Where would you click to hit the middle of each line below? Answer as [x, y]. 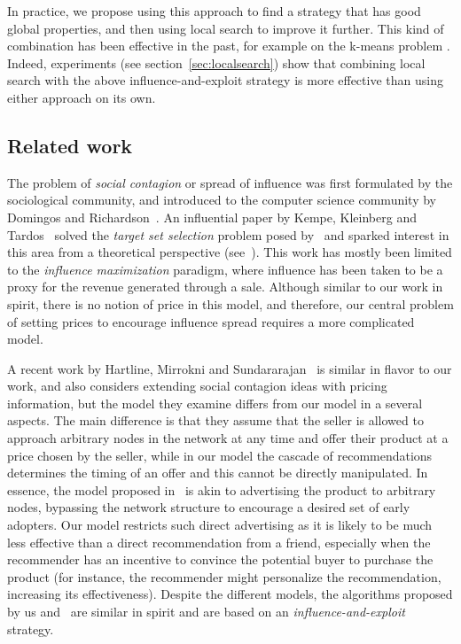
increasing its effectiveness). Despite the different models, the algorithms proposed [230, 594]
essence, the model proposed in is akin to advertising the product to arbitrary [222, 489]
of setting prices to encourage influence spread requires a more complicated [211, 321]
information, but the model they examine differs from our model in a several [215, 403]
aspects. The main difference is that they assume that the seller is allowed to [215, 420]
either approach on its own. [82, 97]
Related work [70, 145]
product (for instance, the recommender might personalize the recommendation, [224, 576]
